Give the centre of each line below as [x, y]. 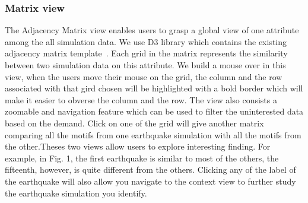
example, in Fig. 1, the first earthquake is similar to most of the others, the [142, 158]
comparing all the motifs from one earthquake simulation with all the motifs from [153, 134]
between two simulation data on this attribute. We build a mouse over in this [145, 65]
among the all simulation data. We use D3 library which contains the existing [146, 41]
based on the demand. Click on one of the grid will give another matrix [134, 123]
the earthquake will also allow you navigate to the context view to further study [150, 181]
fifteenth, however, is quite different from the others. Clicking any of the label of [150, 169]
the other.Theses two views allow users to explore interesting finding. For [138, 146]
